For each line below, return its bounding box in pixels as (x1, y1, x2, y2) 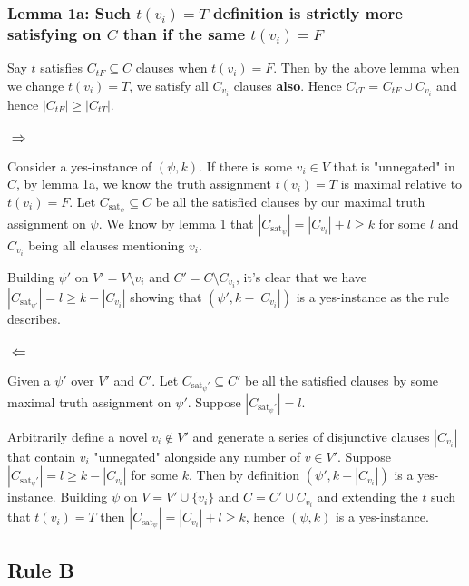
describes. (7, 308, 61, 327)
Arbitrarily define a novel (7, 426, 148, 445)
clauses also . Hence (233, 75, 342, 94)
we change (7, 75, 64, 94)
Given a (7, 370, 51, 389)
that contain (7, 446, 76, 465)
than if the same (122, 22, 246, 44)
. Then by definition (189, 465, 300, 484)
